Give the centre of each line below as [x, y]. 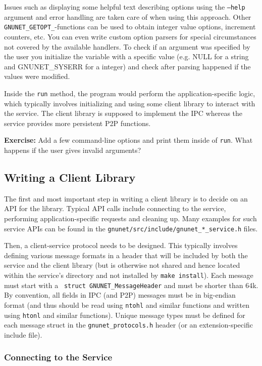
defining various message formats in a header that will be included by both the [126, 255]
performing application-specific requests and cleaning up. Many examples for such [130, 218]
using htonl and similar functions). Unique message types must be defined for [125, 315]
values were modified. [37, 76]
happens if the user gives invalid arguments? [73, 150]
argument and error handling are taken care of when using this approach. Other [128, 16]
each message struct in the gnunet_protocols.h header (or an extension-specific [128, 325]
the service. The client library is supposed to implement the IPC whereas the [123, 113]
